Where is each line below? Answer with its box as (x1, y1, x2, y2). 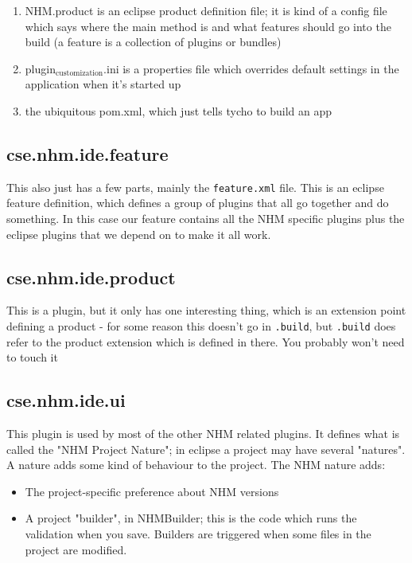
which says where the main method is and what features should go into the (25, 18, 391, 34)
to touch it (6, 349, 58, 366)
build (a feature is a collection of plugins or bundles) (25, 33, 282, 50)
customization (55, 69, 103, 78)
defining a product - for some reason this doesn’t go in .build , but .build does (6, 318, 396, 334)
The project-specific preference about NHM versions (25, 483, 279, 499)
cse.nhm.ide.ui (6, 388, 126, 412)
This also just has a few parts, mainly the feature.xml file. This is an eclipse (6, 178, 384, 195)
